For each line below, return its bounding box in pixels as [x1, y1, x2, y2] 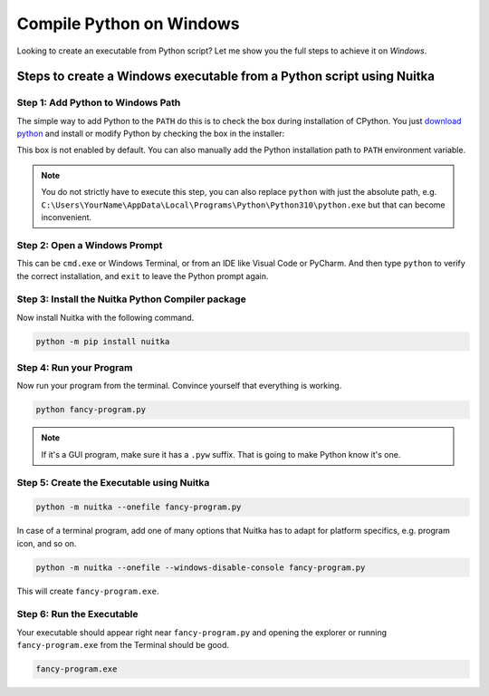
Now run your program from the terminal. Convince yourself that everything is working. [16, 381, 342, 391]
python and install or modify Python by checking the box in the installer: [16, 128, 285, 140]
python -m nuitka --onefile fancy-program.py [35, 502, 242, 512]
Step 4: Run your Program [16, 362, 133, 374]
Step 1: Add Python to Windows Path [16, 96, 181, 109]
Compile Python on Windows [16, 14, 240, 34]
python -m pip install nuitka [35, 336, 170, 346]
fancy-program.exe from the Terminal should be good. [16, 640, 230, 651]
